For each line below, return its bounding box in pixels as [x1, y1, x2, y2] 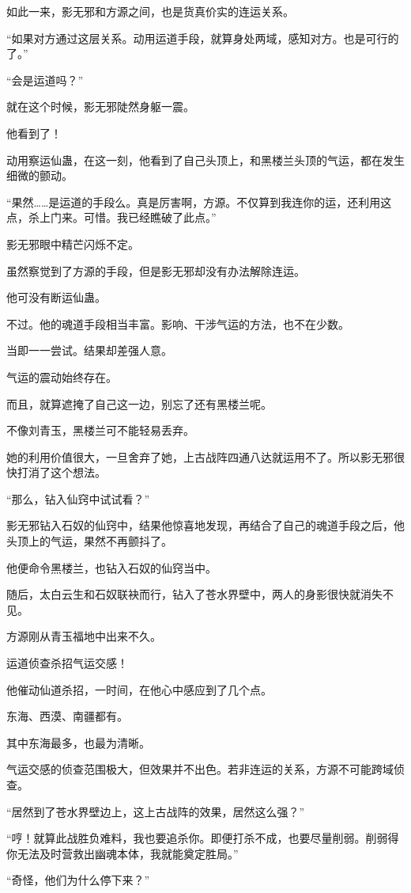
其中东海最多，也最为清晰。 [6, 734, 150, 750]
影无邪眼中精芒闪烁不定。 [6, 235, 139, 252]
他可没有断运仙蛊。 [6, 289, 106, 306]
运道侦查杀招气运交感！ [6, 655, 128, 671]
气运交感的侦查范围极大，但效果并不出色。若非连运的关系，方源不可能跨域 [6, 761, 394, 777]
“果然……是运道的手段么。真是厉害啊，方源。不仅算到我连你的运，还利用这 [6, 193, 392, 210]
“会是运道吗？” [6, 71, 84, 88]
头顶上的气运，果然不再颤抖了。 [6, 533, 172, 549]
